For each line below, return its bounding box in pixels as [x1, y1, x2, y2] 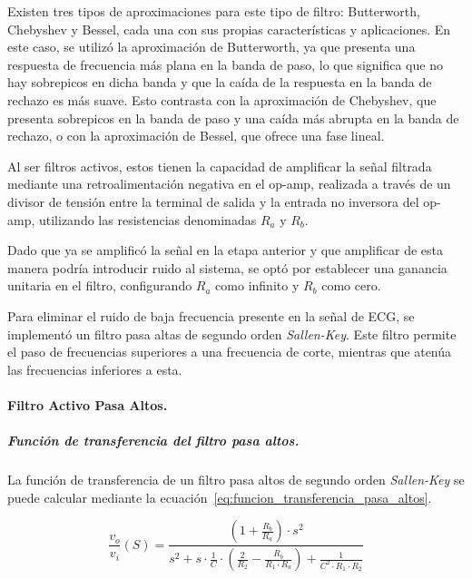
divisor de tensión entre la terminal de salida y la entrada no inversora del [7, 191, 419, 211]
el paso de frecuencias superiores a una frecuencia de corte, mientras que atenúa [7, 342, 452, 361]
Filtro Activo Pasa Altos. [7, 395, 168, 414]
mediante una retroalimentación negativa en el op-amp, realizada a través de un [7, 174, 451, 193]
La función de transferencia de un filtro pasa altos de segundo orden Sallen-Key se [7, 470, 465, 489]
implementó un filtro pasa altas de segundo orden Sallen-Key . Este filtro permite [7, 324, 457, 343]
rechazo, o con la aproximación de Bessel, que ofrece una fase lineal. [7, 126, 385, 145]
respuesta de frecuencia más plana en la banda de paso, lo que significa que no [7, 54, 443, 74]
